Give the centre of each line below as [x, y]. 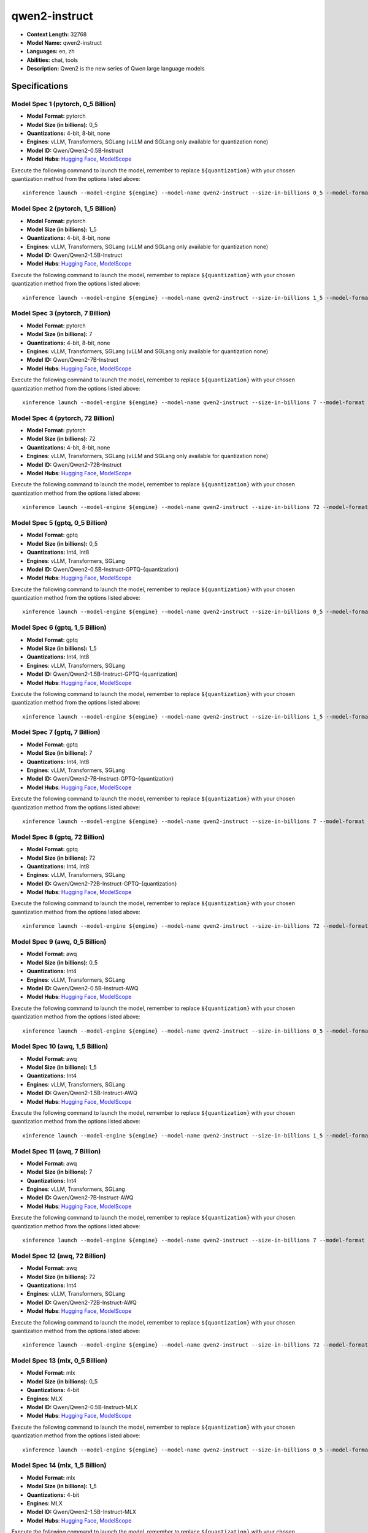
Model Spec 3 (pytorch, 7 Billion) [61, 313]
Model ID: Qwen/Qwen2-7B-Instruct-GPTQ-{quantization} [100, 779]
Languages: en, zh [51, 52]
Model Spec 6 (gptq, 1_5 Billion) [59, 627]
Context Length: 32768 [57, 34]
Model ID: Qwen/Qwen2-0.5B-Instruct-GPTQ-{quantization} [103, 569]
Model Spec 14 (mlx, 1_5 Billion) [59, 1466]
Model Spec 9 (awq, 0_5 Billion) [59, 942]
